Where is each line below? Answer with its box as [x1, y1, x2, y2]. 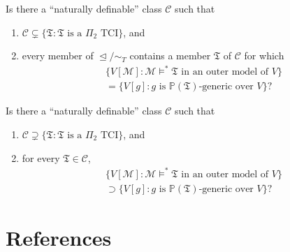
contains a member [129, 48, 211, 63]
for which [244, 48, 284, 63]
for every [22, 150, 60, 165]
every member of [22, 48, 94, 63]
